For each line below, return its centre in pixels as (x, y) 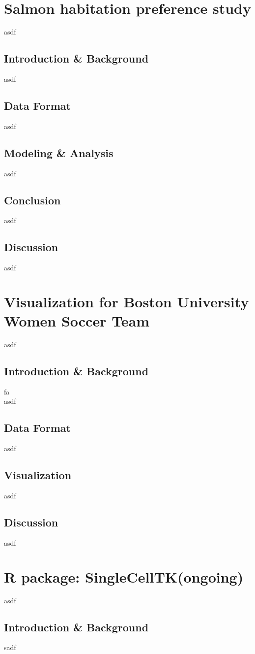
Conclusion (32, 200)
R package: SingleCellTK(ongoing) (124, 576)
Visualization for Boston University (127, 301)
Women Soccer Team (77, 321)
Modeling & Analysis (59, 152)
